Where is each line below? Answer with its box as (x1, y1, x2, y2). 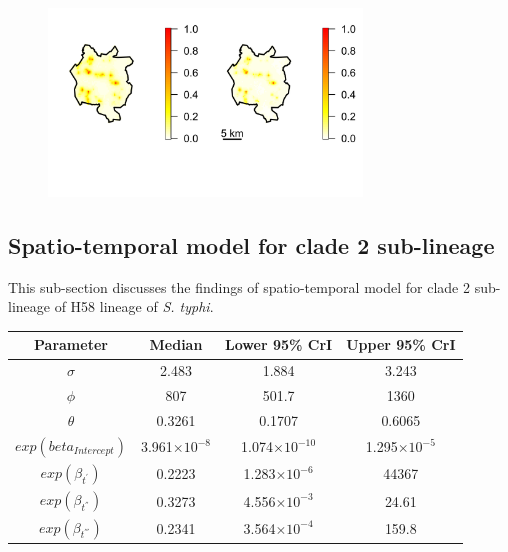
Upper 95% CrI (346, 334, 456, 355)
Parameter (34, 334, 108, 355)
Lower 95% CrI (225, 334, 333, 355)
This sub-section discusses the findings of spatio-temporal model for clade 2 (8, 276, 470, 297)
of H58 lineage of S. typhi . (54, 296, 214, 317)
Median (149, 334, 203, 355)
